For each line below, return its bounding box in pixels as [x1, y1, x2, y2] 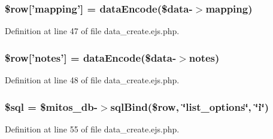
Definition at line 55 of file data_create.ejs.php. [5, 122, 180, 135]
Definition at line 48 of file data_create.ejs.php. [5, 74, 180, 86]
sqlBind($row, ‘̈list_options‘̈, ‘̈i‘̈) [110, 99, 269, 114]
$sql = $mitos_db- [5, 99, 98, 114]
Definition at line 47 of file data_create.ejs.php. [5, 25, 180, 37]
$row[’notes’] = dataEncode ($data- [5, 50, 177, 65]
